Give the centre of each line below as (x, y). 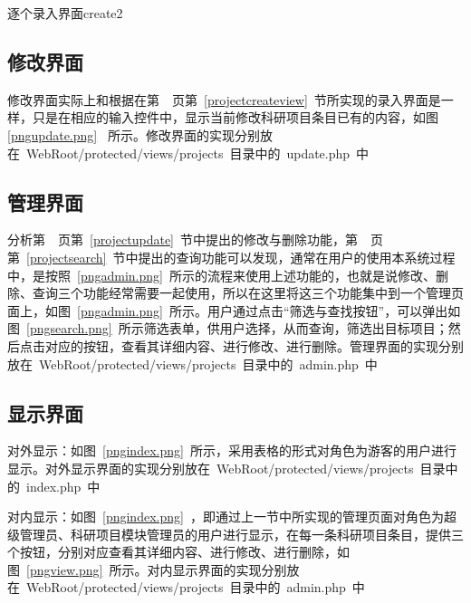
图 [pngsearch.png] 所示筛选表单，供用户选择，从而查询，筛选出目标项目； (228, 328)
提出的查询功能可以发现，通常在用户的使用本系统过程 (297, 257)
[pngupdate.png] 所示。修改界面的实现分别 (134, 134)
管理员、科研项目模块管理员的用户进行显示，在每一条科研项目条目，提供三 (241, 534)
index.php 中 (63, 486)
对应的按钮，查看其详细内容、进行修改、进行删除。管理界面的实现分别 (254, 345)
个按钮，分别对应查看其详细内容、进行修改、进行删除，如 (178, 552)
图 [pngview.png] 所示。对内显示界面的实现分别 (147, 569)
